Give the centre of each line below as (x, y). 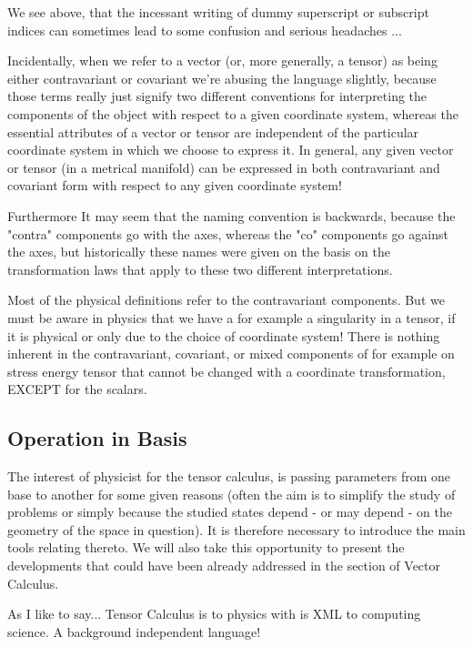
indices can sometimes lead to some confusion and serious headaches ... (205, 30)
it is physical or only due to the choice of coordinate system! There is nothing (224, 335)
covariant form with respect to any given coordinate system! (175, 185)
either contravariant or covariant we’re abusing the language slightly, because (222, 78)
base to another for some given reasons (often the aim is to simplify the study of (231, 494)
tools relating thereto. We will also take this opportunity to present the (206, 547)
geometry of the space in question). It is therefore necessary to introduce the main (236, 529)
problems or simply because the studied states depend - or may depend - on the (230, 512)
